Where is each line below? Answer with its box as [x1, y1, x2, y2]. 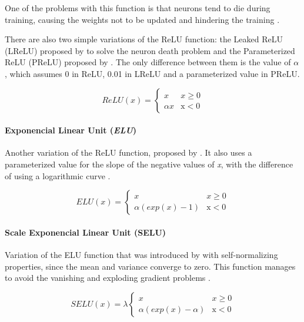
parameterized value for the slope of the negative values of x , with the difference [5, 157, 293, 170]
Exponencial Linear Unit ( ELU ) [5, 124, 137, 136]
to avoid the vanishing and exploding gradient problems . [5, 271, 211, 284]
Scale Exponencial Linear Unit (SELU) [5, 226, 166, 238]
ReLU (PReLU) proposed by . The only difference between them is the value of [5, 56, 291, 68]
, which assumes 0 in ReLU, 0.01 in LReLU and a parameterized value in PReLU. [5, 67, 300, 79]
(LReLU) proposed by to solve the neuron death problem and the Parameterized [5, 44, 295, 56]
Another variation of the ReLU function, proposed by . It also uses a [5, 146, 252, 159]
